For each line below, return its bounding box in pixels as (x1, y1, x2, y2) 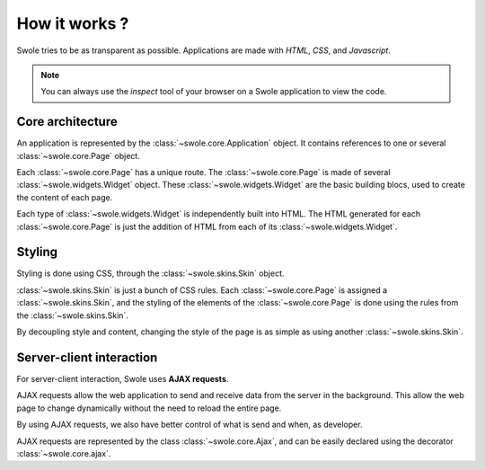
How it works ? (16, 13, 129, 33)
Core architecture (16, 114, 118, 129)
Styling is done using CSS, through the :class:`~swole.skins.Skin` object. (16, 268, 285, 279)
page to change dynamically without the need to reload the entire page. (16, 403, 282, 413)
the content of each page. (16, 191, 113, 202)
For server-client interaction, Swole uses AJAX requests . (16, 373, 229, 384)
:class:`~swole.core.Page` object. (16, 150, 141, 161)
